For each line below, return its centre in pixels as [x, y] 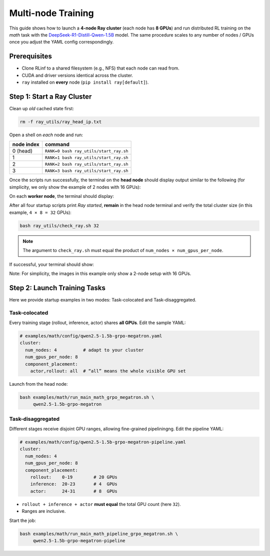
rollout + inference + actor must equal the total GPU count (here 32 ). [101, 504]
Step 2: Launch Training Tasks [57, 288]
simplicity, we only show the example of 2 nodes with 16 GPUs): [75, 187]
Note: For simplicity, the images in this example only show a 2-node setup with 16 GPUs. [100, 273]
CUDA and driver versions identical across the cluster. [77, 75]
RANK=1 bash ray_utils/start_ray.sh [87, 158]
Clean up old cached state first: [42, 108]
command [57, 144]
